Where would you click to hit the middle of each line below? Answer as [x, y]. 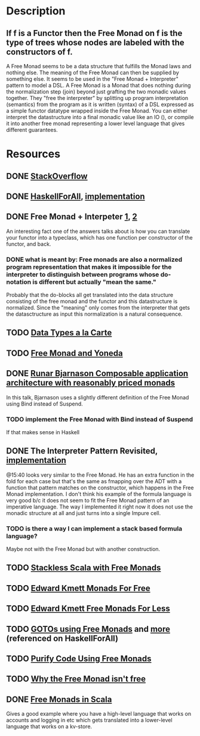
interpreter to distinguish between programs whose [83, 274]
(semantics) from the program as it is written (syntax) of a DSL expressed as [100, 104]
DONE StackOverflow [47, 176]
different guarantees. [32, 130]
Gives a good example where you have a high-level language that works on [99, 714]
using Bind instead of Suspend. [45, 404]
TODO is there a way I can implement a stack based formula [94, 528]
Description [36, 11]
